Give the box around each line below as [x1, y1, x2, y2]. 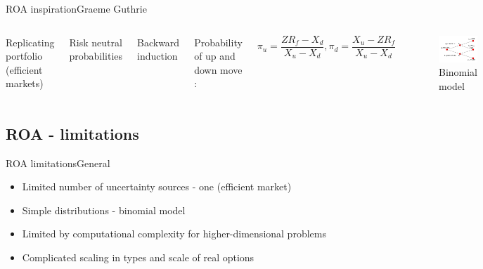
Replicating [6, 34, 55, 49]
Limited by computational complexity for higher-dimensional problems [22, 226, 326, 241]
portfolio [6, 48, 43, 63]
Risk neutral [69, 34, 122, 49]
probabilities [69, 48, 123, 63]
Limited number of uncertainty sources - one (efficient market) [22, 179, 292, 194]
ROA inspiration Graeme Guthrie [6, 1, 147, 15]
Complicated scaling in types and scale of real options [22, 249, 255, 264]
